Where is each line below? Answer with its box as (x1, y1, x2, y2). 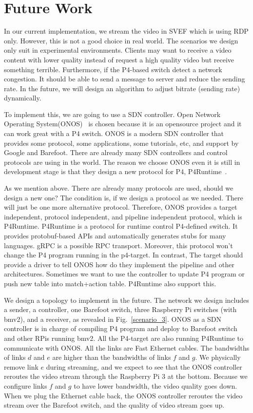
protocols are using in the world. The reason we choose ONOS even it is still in (4, 157, 240, 167)
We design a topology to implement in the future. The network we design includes (4, 295, 249, 305)
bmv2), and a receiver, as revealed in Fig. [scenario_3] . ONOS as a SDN (4, 314, 222, 324)
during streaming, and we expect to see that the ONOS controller (46, 361, 242, 372)
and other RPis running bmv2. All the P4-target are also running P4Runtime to (4, 333, 243, 343)
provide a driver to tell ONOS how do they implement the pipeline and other (4, 259, 234, 269)
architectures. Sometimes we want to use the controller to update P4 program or (4, 269, 245, 279)
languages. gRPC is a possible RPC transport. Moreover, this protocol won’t (4, 240, 233, 250)
